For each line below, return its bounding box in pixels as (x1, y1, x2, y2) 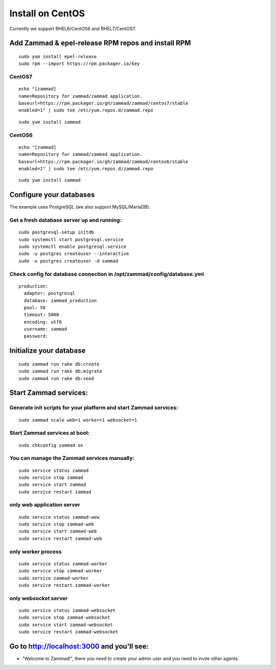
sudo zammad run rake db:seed (18, 376, 95, 381)
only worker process (9, 548, 62, 555)
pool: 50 (24, 305, 46, 310)
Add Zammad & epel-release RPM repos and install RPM (9, 39, 191, 48)
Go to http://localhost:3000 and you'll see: (9, 642, 149, 651)
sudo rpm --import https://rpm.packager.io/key (18, 61, 140, 66)
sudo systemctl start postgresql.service (18, 237, 124, 242)
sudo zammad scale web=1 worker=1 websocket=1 (18, 417, 137, 423)
